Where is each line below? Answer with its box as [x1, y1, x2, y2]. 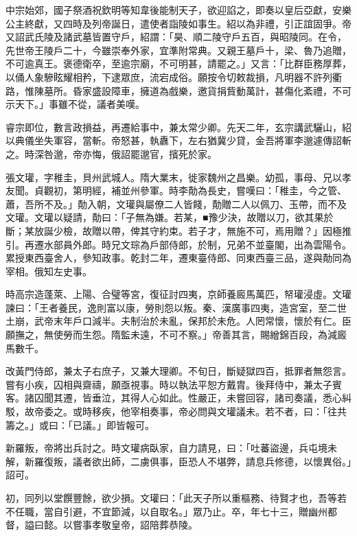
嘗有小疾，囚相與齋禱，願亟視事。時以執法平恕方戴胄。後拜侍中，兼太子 [5, 377, 332, 391]
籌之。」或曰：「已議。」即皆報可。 [5, 417, 154, 432]
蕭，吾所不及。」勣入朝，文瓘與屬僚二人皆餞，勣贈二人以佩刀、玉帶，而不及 [5, 196, 347, 211]
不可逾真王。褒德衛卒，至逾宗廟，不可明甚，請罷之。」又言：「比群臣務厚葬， [5, 56, 352, 71]
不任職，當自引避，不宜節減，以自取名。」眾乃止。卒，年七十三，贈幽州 [5, 504, 327, 518]
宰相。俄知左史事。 [5, 264, 92, 278]
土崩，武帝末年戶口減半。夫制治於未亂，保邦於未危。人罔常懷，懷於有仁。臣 [5, 314, 352, 328]
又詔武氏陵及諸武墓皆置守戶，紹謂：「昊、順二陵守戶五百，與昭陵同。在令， [5, 30, 347, 44]
